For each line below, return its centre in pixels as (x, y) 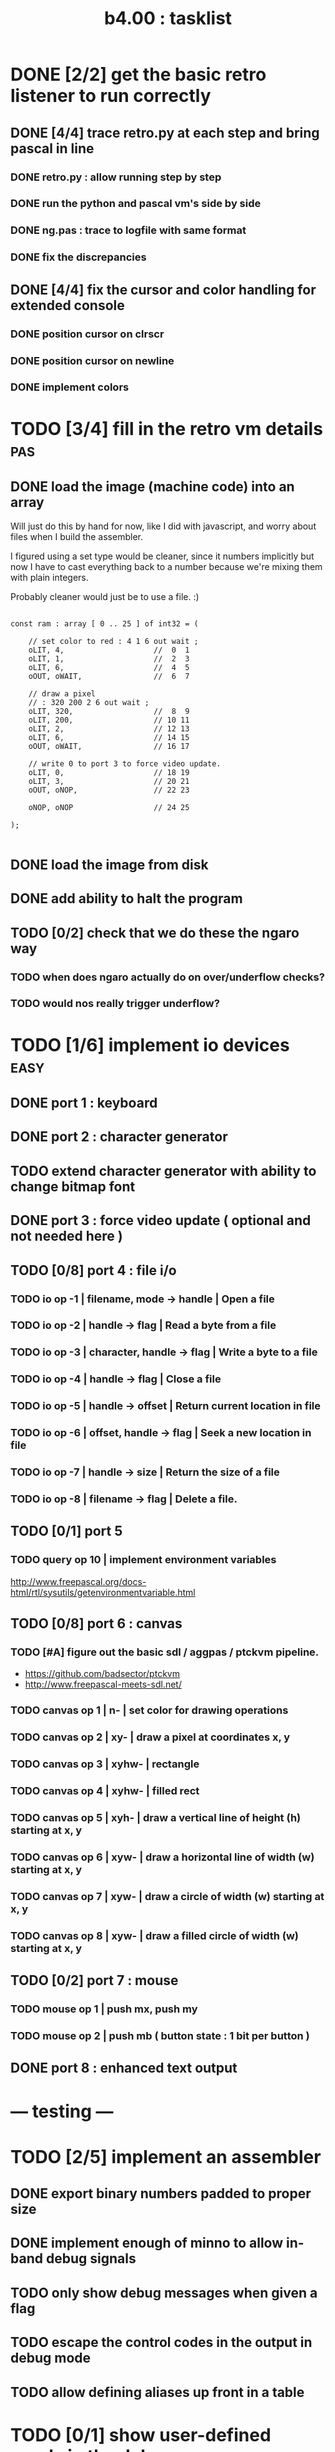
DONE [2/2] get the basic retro (138, 74)
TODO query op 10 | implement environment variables (143, 1560)
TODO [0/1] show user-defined (141, 2434)
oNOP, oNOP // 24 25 (109, 808)
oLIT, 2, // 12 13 (109, 729)
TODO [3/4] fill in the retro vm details (166, 428)
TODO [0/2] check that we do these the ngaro (155, 932)
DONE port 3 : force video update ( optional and (161, 1220)
